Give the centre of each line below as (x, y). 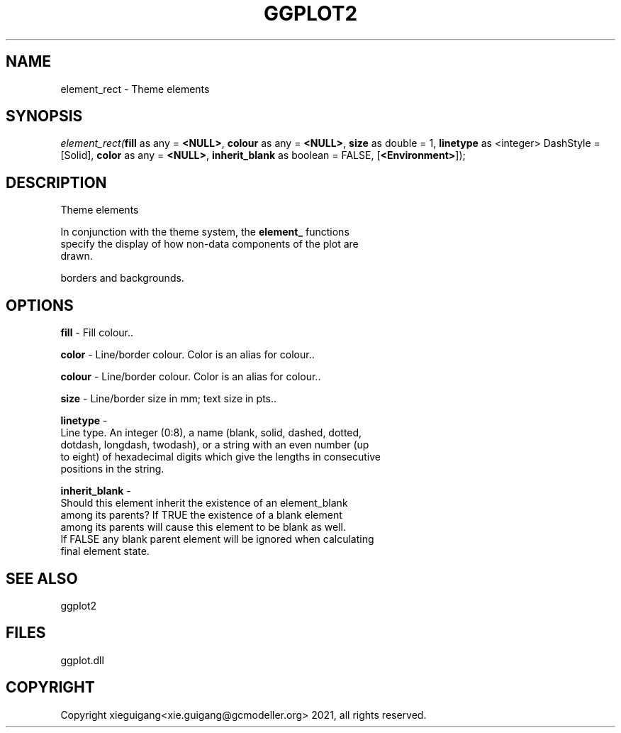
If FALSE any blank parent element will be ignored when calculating (217, 539)
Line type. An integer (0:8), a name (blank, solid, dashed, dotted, (211, 433)
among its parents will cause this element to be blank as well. (203, 527)
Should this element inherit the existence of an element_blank (204, 503)
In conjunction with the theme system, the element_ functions (205, 232)
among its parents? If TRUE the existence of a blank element (201, 515)
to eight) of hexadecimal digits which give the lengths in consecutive (221, 457)
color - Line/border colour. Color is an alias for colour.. (188, 355)
